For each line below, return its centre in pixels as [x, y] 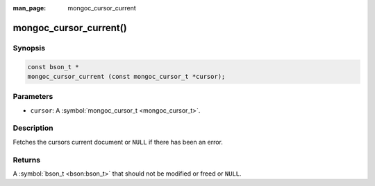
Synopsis [29, 48]
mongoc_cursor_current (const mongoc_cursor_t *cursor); [126, 76]
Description [33, 128]
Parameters [33, 97]
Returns [27, 160]
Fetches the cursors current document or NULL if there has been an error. [118, 142]
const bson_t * [53, 67]
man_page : [30, 8]
